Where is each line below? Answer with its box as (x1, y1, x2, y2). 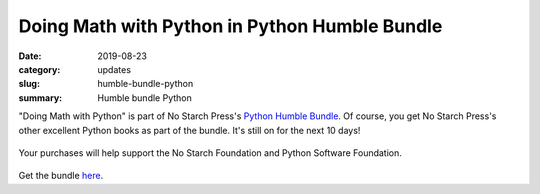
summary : (18, 91, 63, 104)
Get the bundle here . (18, 170, 104, 182)
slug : (18, 78, 40, 90)
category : (18, 63, 61, 75)
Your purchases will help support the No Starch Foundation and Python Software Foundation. (18, 146, 402, 159)
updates (97, 63, 132, 75)
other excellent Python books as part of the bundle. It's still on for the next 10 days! (18, 124, 361, 136)
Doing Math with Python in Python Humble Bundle (18, 15, 443, 37)
